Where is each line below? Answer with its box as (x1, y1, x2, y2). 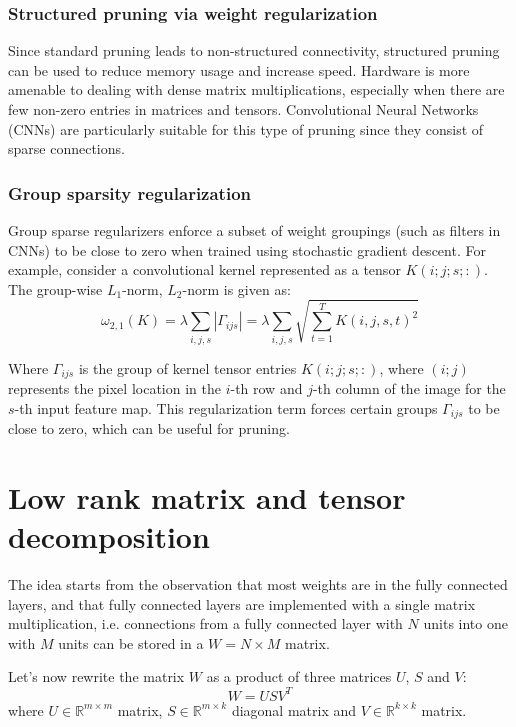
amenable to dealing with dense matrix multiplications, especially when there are (8, 79, 505, 100)
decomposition (8, 516, 210, 557)
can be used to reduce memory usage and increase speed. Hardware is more (8, 59, 470, 80)
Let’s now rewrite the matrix (8, 666, 185, 687)
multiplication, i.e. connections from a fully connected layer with (8, 613, 403, 634)
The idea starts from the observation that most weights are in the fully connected (8, 574, 508, 595)
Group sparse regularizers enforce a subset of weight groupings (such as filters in (8, 220, 501, 240)
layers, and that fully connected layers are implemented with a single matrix (8, 593, 476, 614)
